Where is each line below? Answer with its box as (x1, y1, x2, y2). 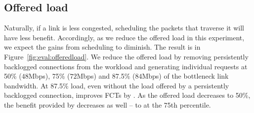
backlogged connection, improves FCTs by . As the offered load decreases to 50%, (4, 90, 251, 100)
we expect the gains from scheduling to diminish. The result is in (4, 42, 201, 52)
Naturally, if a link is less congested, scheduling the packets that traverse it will (4, 23, 244, 33)
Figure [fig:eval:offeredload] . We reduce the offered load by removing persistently (4, 51, 249, 61)
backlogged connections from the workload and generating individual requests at (4, 61, 248, 71)
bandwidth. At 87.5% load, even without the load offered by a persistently (4, 80, 229, 90)
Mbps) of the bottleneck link (142, 71, 229, 81)
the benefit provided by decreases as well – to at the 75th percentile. (4, 99, 211, 110)
